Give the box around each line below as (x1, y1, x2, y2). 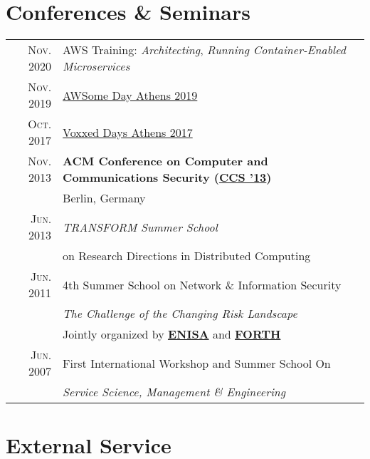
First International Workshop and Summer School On (63, 354, 331, 371)
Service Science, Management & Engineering (63, 383, 286, 401)
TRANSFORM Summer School (63, 218, 218, 235)
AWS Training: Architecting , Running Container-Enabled (63, 41, 346, 58)
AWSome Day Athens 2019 (63, 86, 198, 103)
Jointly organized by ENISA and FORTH (63, 326, 281, 343)
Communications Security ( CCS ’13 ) (63, 169, 272, 186)
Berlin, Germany (63, 190, 146, 207)
